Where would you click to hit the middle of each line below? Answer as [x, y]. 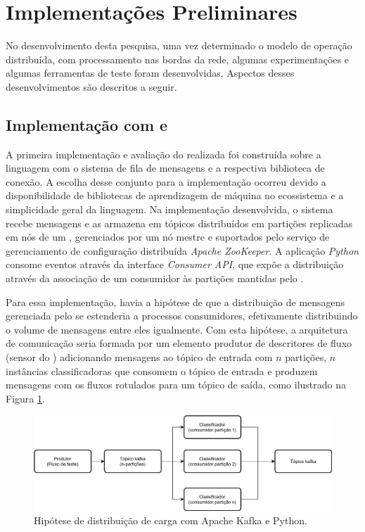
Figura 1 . [25, 398]
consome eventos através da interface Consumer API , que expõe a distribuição [175, 264]
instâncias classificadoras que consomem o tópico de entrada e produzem [162, 370]
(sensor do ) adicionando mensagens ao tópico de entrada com [139, 357]
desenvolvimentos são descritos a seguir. [91, 86]
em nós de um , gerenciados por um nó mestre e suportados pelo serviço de [168, 237]
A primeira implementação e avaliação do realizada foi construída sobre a [164, 154]
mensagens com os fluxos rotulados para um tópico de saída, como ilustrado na [176, 385]
